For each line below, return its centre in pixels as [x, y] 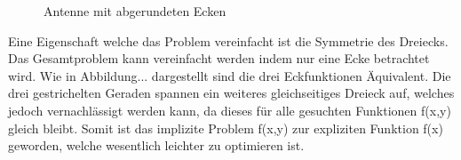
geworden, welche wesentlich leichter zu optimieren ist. [156, 145]
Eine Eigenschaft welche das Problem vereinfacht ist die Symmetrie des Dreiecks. [228, 40]
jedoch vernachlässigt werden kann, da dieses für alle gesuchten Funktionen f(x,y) [230, 110]
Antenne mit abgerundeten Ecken [135, 11]
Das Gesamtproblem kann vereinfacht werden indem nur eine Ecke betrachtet [219, 58]
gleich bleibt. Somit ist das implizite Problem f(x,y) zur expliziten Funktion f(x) [226, 128]
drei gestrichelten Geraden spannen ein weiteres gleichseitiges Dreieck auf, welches [231, 93]
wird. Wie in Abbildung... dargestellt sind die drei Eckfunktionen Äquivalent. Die [230, 75]
